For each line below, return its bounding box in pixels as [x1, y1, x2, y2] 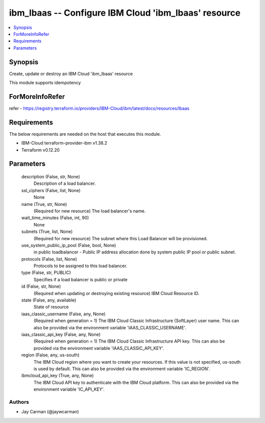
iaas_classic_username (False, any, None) [21, 311, 106, 317]
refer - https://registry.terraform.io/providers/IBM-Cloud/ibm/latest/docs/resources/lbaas [9, 105, 190, 111]
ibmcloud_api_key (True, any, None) [21, 373, 94, 378]
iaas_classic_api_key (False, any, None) [21, 331, 101, 337]
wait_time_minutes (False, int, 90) [21, 215, 89, 221]
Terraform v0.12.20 [21, 147, 60, 153]
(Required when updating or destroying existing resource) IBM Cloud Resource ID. [33, 290, 200, 296]
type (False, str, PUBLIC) [21, 270, 71, 275]
